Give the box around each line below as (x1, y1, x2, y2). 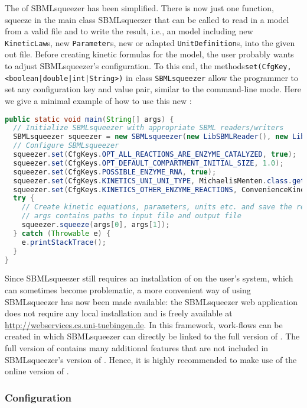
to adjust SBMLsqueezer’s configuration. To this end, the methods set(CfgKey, (5, 60, 292, 72)
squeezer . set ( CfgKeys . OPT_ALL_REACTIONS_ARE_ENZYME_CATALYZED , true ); (13, 150, 297, 159)
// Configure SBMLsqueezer (13, 141, 119, 150)
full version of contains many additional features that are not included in (5, 341, 269, 354)
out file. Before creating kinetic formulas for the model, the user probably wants (5, 48, 294, 60)
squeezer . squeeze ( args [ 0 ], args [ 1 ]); (21, 221, 170, 229)
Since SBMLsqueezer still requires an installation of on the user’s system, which (5, 272, 293, 284)
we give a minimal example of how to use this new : (5, 94, 192, 106)
